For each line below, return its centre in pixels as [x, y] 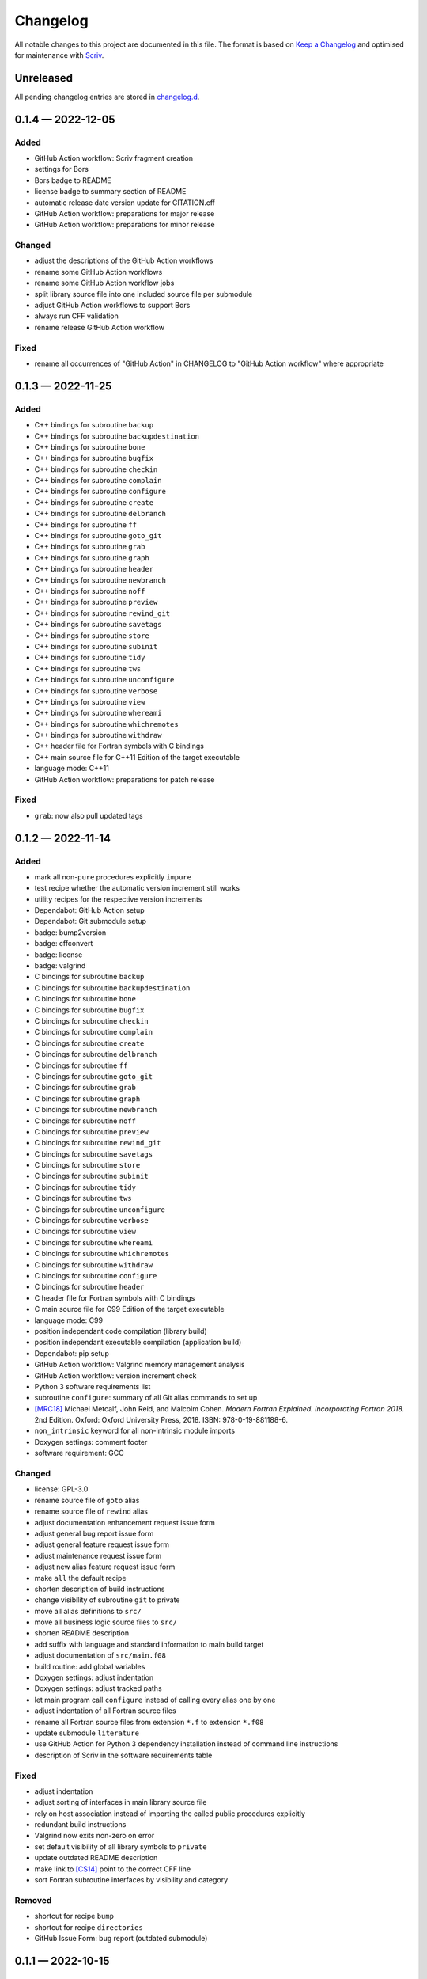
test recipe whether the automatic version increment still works [137, 888]
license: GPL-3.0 [61, 1489]
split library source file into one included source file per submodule [144, 294]
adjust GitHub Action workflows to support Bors [112, 306]
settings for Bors [61, 169]
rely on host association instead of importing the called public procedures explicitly [170, 1814]
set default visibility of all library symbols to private [121, 1846]
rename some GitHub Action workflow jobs [104, 283]
